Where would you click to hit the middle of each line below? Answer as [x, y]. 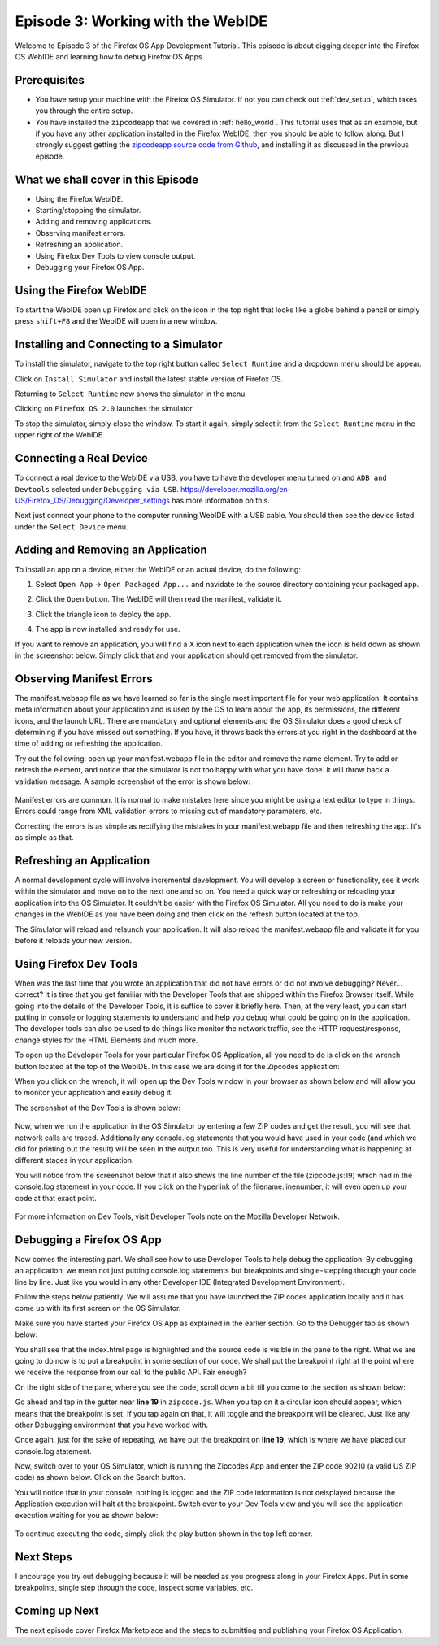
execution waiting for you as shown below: [87, 1515]
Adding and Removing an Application [111, 550]
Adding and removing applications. [94, 222]
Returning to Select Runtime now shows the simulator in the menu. [131, 394]
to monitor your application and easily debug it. [94, 1093]
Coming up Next [57, 1611]
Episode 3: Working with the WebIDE [141, 21]
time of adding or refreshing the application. [89, 743]
